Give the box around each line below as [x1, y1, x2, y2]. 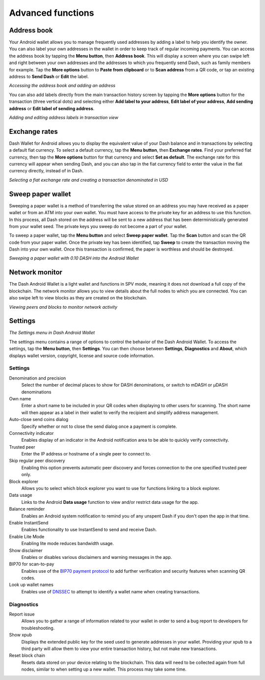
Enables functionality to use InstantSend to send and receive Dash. [21, 527, 157, 533]
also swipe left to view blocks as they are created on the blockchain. [9, 295, 147, 301]
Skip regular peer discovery [9, 458, 65, 464]
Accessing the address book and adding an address [9, 83, 115, 89]
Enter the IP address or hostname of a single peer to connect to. [21, 451, 151, 457]
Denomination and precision [9, 375, 66, 381]
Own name [9, 395, 31, 401]
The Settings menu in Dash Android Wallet [9, 330, 95, 336]
